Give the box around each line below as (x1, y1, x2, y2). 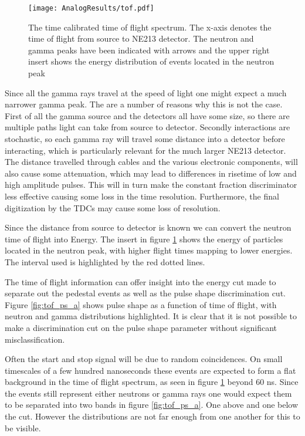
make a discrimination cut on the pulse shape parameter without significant (5, 321, 277, 333)
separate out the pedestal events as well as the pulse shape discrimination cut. (5, 287, 286, 299)
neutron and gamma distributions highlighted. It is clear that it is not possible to (5, 310, 297, 322)
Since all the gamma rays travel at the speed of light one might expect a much (5, 86, 287, 99)
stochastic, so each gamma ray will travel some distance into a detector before (5, 133, 285, 144)
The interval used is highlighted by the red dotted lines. (5, 255, 205, 268)
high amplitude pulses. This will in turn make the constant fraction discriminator (5, 178, 297, 191)
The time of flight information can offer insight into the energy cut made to (5, 275, 276, 288)
